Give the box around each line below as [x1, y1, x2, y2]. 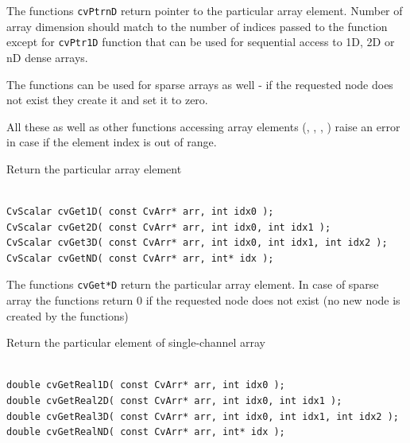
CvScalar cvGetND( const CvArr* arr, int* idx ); [6, 252, 274, 264]
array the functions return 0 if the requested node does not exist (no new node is [6, 292, 400, 309]
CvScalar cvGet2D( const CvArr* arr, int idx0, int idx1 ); [6, 221, 331, 233]
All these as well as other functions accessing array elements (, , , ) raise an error [6, 118, 400, 134]
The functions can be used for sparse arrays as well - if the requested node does [6, 76, 393, 92]
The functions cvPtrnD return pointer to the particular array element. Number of [6, 2, 403, 18]
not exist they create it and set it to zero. [6, 91, 208, 108]
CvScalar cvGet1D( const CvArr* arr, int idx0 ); [6, 206, 274, 218]
